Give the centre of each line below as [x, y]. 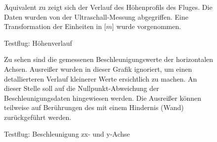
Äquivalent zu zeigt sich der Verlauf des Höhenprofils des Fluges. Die [108, 7]
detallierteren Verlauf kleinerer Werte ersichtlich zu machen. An [101, 78]
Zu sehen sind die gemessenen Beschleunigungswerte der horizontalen [109, 59]
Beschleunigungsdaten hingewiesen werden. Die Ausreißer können [103, 98]
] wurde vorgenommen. [147, 26]
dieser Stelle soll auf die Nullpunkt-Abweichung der [82, 88]
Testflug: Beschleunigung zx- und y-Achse [67, 133]
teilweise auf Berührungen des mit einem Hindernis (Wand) [94, 107]
